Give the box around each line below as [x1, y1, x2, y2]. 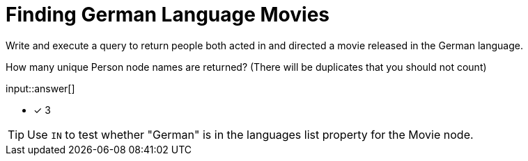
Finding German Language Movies [6, 3, 330, 26]
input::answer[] [6, 82, 75, 94]
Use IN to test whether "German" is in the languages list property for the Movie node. [27, 127, 474, 142]
